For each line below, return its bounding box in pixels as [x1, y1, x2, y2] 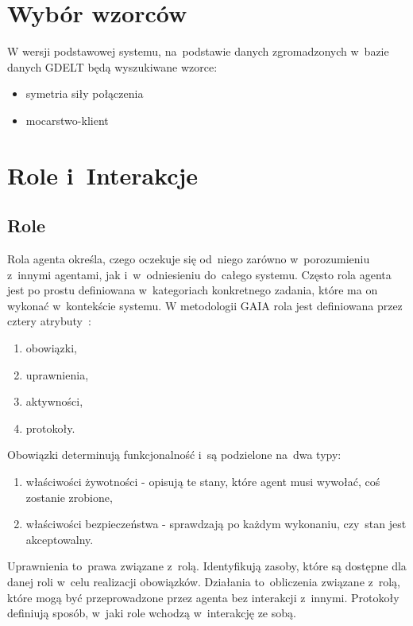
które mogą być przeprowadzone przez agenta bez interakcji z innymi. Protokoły [7, 589, 399, 605]
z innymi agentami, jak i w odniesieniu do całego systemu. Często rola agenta [7, 266, 392, 282]
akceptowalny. [25, 531, 94, 547]
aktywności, [25, 393, 83, 410]
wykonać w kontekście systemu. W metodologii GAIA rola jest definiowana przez [7, 297, 403, 313]
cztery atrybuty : [7, 313, 91, 329]
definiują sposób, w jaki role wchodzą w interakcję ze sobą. [7, 605, 296, 621]
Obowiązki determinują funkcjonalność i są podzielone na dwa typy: [7, 446, 342, 463]
